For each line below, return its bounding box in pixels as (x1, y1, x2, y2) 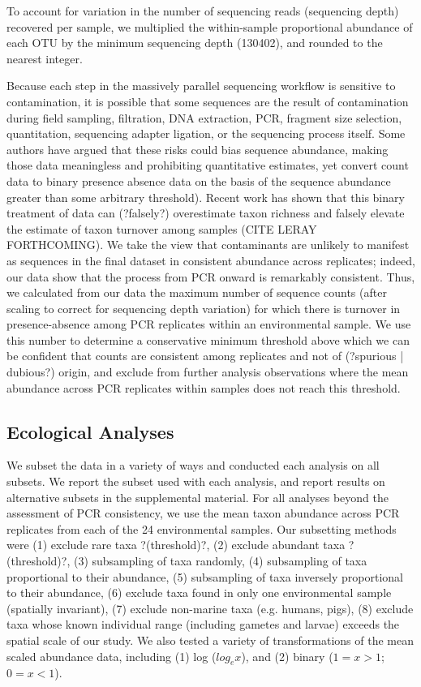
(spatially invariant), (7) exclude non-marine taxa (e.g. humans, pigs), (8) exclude (6, 599, 414, 616)
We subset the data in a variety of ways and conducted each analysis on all (6, 457, 380, 474)
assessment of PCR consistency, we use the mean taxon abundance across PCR (6, 505, 400, 522)
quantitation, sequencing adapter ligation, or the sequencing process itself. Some (6, 125, 406, 142)
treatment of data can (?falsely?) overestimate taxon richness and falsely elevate (6, 204, 405, 221)
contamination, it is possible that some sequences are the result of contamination (6, 92, 409, 109)
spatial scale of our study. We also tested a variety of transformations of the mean (6, 631, 414, 648)
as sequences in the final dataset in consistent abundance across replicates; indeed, (6, 251, 415, 268)
